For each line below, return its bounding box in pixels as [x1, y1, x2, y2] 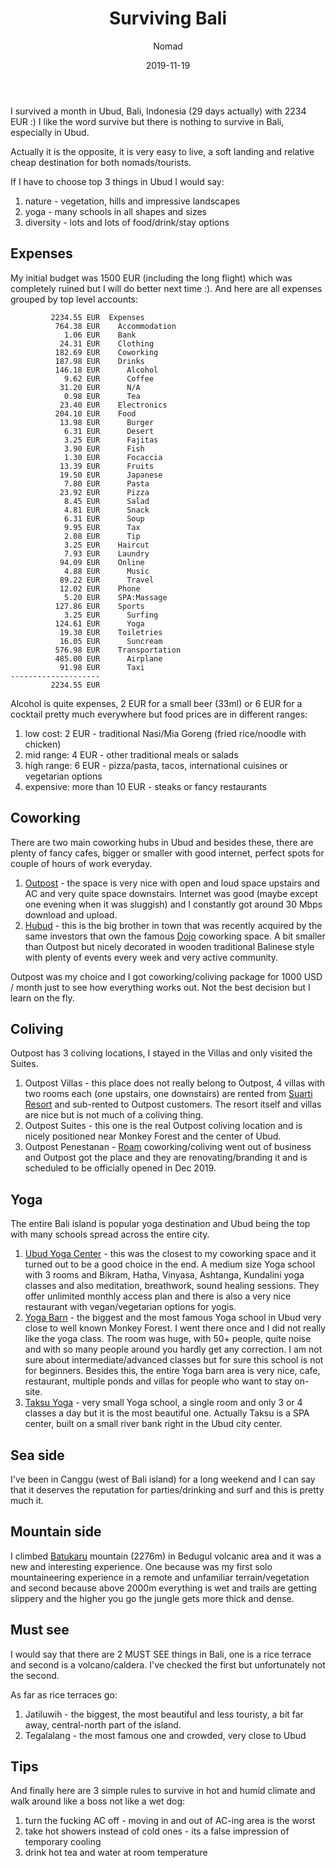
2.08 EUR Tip [63, 531, 141, 541]
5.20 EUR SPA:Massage [63, 592, 168, 602]
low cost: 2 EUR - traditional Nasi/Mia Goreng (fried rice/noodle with [24, 727, 307, 739]
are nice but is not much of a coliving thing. [24, 1109, 204, 1121]
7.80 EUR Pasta [63, 478, 150, 489]
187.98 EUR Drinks [54, 356, 145, 366]
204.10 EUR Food [54, 408, 137, 419]
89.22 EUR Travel [59, 575, 155, 585]
